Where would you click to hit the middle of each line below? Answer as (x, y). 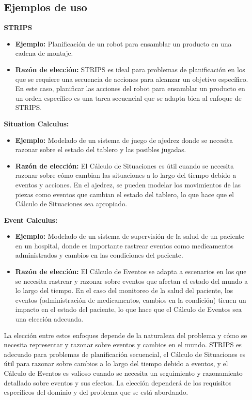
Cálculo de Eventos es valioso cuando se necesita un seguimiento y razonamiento (123, 373)
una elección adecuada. (49, 319)
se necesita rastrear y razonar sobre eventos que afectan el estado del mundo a (132, 281)
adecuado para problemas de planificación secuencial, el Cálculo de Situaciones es (125, 354)
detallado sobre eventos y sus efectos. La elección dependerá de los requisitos (118, 382)
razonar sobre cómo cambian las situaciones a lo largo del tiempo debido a (126, 175)
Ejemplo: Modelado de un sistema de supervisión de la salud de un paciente (130, 236)
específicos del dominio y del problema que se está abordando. (96, 392)
